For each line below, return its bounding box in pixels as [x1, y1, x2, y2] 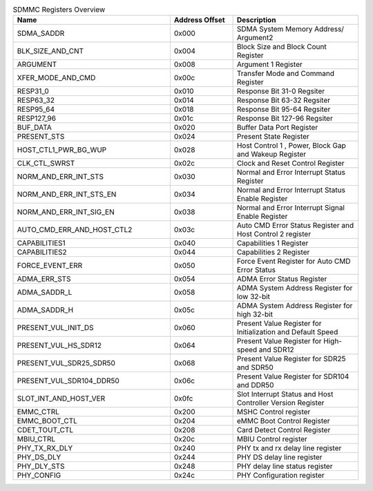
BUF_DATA [17, 123, 52, 133]
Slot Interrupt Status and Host [236, 389, 334, 399]
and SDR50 [236, 363, 274, 372]
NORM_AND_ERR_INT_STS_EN [17, 190, 117, 200]
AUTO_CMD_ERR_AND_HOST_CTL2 [17, 225, 133, 235]
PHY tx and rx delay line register [236, 443, 342, 453]
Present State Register [236, 132, 310, 142]
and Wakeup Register [236, 149, 307, 159]
